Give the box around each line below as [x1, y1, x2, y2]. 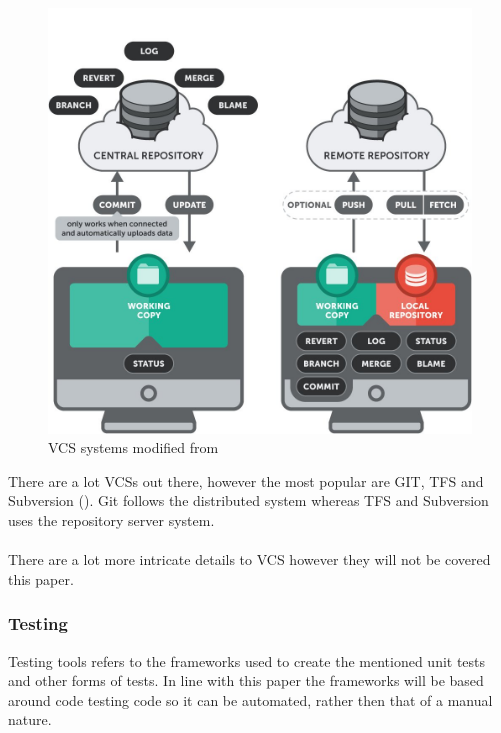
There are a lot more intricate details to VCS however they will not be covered [8, 549, 491, 570]
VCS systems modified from [48, 437, 219, 458]
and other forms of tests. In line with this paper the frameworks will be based [8, 670, 484, 691]
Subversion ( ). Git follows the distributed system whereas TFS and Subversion [8, 490, 489, 511]
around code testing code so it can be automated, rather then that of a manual [8, 689, 493, 710]
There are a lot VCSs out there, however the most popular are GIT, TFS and [8, 470, 484, 491]
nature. [8, 709, 52, 730]
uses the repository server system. [8, 510, 215, 531]
